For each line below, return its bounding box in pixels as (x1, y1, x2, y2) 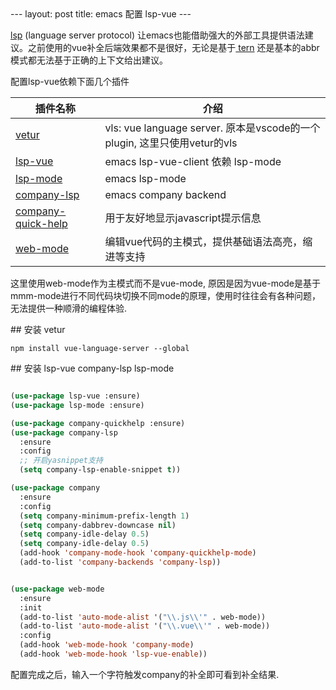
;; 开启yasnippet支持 (19, 456, 103, 466)
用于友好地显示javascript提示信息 (104, 211, 262, 225)
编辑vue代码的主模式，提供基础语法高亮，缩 (104, 235, 313, 248)
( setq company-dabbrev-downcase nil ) (19, 520, 177, 530)
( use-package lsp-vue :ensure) (10, 391, 141, 401)
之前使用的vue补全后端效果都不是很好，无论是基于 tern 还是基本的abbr (27, 42, 320, 53)
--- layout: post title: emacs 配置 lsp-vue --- (10, 8, 192, 20)
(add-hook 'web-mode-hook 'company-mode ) (19, 640, 195, 650)
